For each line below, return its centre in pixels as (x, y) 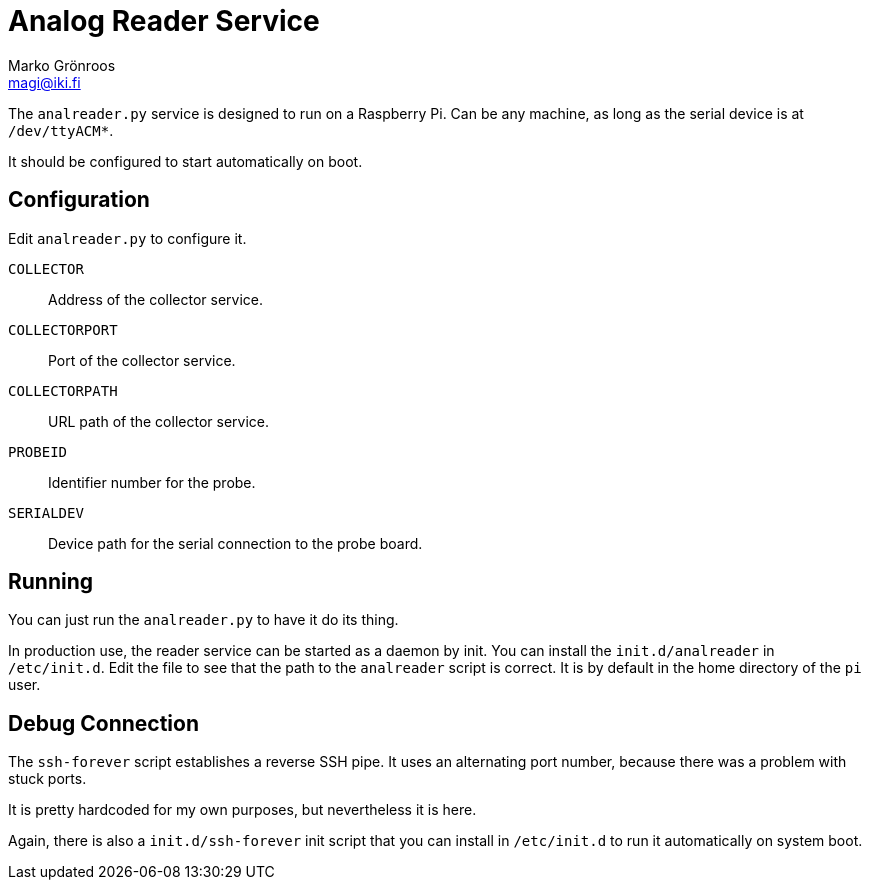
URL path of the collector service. (158, 421)
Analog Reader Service (164, 21)
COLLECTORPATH (63, 390)
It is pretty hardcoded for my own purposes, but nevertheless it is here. (242, 810)
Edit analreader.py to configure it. (127, 238)
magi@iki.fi (44, 82)
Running (51, 582)
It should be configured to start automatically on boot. (185, 161)
